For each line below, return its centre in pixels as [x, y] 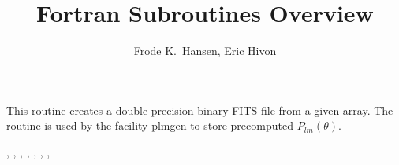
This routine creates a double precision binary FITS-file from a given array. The [200, 110]
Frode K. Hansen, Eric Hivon [205, 51]
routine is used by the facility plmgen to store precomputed [150, 125]
